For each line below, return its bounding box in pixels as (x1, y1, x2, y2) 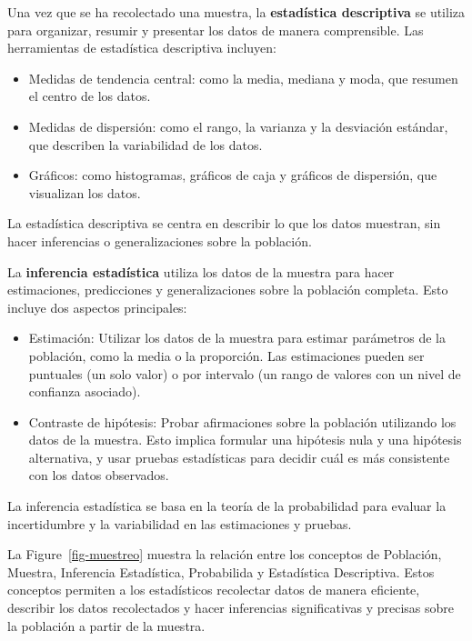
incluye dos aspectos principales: (7, 297, 187, 316)
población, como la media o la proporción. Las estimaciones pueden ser (28, 346, 425, 365)
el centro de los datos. (28, 86, 151, 105)
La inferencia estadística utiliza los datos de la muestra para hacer (7, 262, 395, 281)
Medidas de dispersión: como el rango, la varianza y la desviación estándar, (28, 116, 448, 135)
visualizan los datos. (28, 183, 141, 202)
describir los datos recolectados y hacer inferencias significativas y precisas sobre (7, 598, 454, 617)
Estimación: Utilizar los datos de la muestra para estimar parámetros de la (28, 328, 446, 347)
